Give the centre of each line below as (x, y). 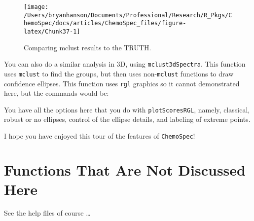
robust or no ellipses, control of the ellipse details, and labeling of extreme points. (127, 119)
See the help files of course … (47, 213)
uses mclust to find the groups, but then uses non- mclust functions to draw (119, 73)
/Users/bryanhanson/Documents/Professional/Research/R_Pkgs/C (128, 15)
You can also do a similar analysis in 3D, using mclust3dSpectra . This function (125, 64)
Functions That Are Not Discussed (125, 169)
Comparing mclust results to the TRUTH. (88, 47)
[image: (36, 7)
